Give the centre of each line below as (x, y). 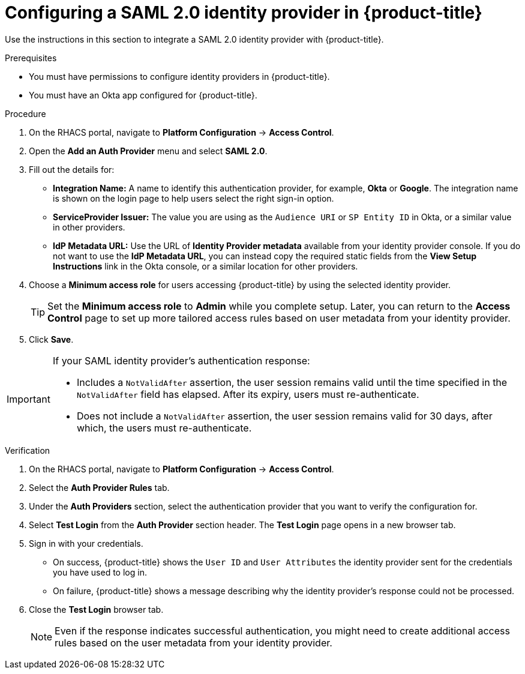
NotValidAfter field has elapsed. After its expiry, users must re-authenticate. (248, 394)
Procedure (25, 113)
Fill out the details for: (72, 169)
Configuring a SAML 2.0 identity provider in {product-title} (244, 13)
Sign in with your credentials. (86, 543)
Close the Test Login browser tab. (96, 609)
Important (28, 399)
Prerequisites (31, 58)
